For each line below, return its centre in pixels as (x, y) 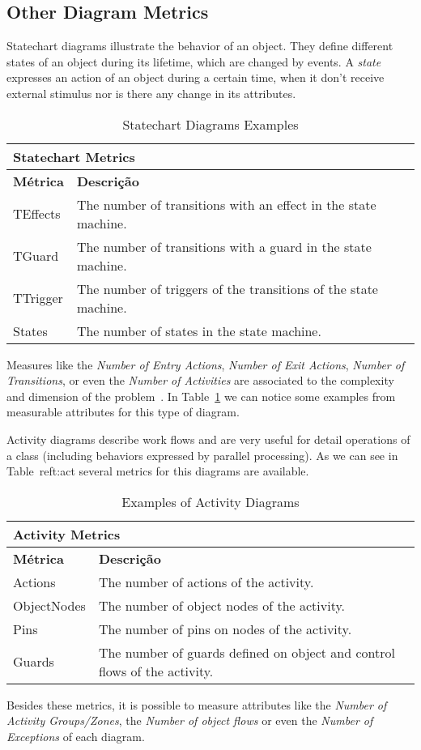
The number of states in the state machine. (199, 330)
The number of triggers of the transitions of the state (227, 288)
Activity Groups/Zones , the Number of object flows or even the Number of (190, 720)
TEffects (37, 214)
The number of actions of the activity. (206, 582)
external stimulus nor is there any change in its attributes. (151, 93)
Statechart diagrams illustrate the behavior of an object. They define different (200, 46)
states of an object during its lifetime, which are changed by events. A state (194, 61)
